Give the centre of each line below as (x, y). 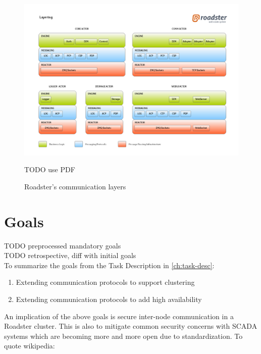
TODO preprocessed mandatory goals (63, 245)
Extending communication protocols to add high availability (109, 299)
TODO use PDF (50, 169)
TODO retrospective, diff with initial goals (70, 255)
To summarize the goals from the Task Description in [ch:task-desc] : (109, 265)
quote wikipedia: (30, 346)
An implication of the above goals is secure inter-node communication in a (119, 316)
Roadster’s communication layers (75, 186)
